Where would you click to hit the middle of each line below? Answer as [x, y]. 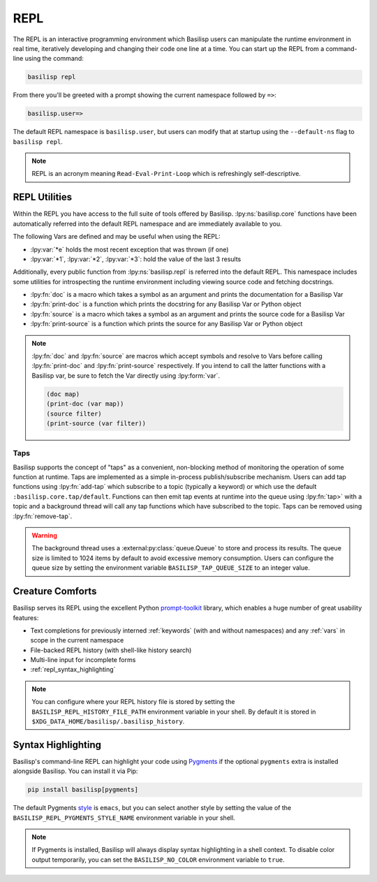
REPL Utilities [43, 197]
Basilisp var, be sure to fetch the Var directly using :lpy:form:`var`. [126, 375]
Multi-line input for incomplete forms [83, 660]
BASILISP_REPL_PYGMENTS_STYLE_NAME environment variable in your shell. [124, 818]
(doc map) [63, 394]
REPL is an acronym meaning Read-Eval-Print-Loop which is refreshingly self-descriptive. [167, 174]
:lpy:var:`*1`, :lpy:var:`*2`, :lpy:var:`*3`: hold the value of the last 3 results [136, 259]
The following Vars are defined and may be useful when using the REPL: [117, 237]
